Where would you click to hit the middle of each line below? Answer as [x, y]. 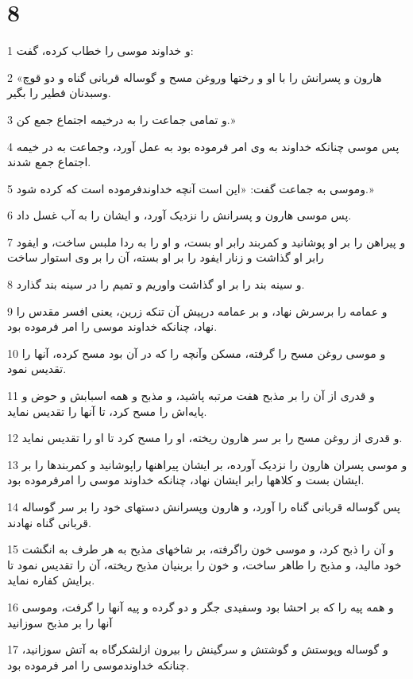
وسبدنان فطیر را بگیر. [59, 93]
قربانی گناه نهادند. [49, 522]
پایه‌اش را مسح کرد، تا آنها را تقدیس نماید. [107, 411]
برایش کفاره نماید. [51, 580]
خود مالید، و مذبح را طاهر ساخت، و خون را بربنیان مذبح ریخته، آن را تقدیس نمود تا [205, 564]
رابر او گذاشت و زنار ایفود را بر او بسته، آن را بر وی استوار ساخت [166, 257]
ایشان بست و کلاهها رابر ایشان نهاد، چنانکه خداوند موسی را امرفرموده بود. [186, 480]
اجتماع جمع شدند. [49, 162]
